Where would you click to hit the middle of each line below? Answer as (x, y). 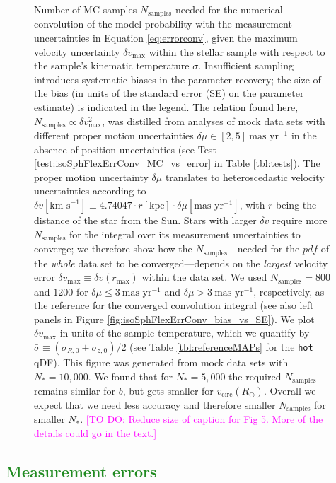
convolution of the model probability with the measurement (163, 24)
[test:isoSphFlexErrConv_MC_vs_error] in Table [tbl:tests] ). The (177, 163)
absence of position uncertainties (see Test (125, 149)
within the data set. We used (204, 277)
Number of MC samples (86, 9)
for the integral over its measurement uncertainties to (185, 234)
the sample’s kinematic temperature (112, 65)
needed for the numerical (229, 9)
